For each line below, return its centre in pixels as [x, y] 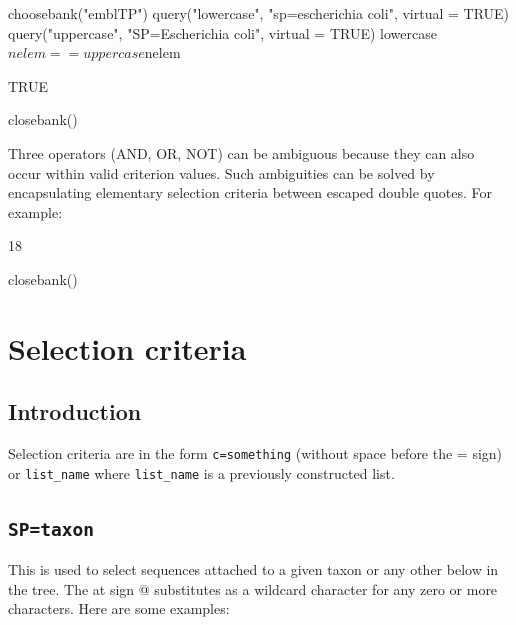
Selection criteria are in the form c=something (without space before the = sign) [255, 453]
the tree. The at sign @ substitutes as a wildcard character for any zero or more [253, 588]
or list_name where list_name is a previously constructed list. [201, 472]
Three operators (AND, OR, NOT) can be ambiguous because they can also [241, 152]
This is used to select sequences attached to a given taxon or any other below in [253, 569]
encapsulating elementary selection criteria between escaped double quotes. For [250, 192]
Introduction [75, 411]
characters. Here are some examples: [119, 608]
